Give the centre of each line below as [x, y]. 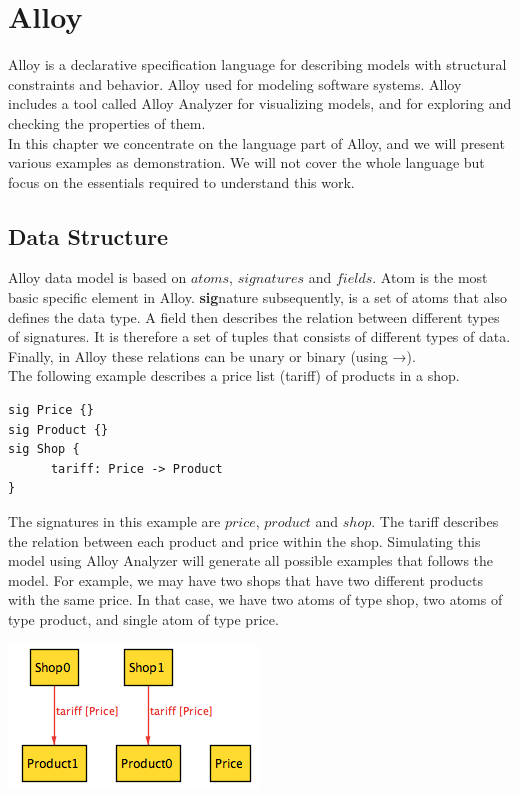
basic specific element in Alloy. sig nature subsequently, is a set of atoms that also [257, 297]
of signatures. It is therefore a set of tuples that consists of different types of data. [259, 336]
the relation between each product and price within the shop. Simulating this [244, 540]
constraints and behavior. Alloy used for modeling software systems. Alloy [235, 83]
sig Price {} [51, 410]
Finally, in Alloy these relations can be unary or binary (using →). [212, 355]
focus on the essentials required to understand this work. [181, 181]
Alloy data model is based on [97, 277]
